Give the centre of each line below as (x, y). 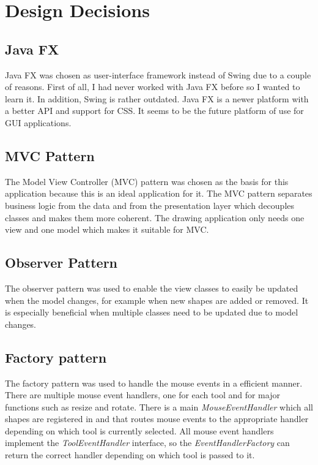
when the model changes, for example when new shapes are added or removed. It (157, 300)
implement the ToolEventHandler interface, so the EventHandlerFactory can (147, 443)
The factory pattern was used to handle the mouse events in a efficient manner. (154, 383)
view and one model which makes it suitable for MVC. (107, 229)
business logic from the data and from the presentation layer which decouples (150, 205)
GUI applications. (38, 122)
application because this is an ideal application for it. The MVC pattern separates (159, 193)
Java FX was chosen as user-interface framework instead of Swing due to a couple (158, 74)
